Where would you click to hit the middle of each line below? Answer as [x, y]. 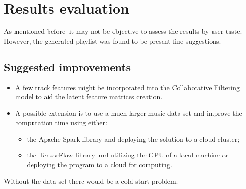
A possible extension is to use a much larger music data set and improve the [129, 113]
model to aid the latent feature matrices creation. [89, 97]
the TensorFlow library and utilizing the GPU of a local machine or [128, 155]
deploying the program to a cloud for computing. [99, 165]
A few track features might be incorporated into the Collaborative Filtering [127, 87]
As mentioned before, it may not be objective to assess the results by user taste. [123, 31]
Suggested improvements [67, 67]
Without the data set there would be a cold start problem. [91, 181]
